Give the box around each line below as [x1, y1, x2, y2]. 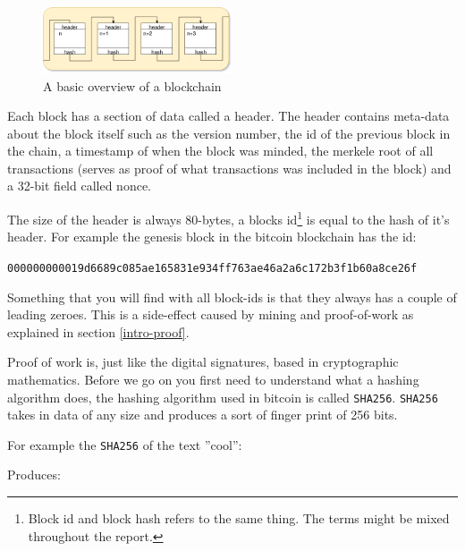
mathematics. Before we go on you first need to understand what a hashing [7, 369, 419, 388]
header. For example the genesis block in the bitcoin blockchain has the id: [7, 227, 417, 246]
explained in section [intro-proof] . [7, 322, 190, 341]
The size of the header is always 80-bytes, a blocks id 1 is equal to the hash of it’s [7, 208, 450, 228]
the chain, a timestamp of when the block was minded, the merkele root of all [7, 141, 434, 160]
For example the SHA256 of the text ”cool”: [7, 435, 242, 454]
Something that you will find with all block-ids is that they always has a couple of [7, 287, 457, 306]
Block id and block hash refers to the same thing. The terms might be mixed [28, 509, 450, 528]
